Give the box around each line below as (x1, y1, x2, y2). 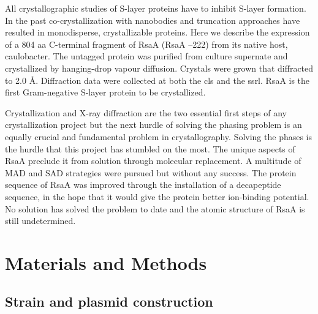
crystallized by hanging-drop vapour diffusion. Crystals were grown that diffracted (5, 61, 314, 74)
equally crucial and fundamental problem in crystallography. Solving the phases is (5, 130, 312, 143)
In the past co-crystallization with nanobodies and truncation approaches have (5, 13, 300, 26)
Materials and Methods (5, 250, 207, 275)
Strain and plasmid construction (5, 292, 213, 311)
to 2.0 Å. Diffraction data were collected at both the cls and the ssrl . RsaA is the (5, 73, 310, 86)
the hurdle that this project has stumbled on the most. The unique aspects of (5, 142, 295, 155)
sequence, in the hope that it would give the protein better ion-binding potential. (5, 190, 309, 203)
